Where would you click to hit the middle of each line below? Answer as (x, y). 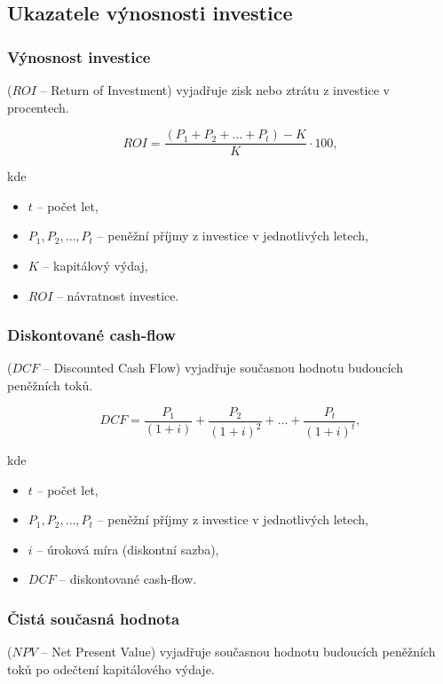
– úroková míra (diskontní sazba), (128, 549)
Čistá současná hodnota (94, 618)
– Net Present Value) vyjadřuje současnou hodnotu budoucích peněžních (238, 652)
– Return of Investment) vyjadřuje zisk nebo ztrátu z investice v (215, 90)
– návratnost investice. (118, 295)
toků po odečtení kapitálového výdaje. (111, 668)
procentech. (38, 107)
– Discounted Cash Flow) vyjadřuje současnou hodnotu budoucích (223, 368)
